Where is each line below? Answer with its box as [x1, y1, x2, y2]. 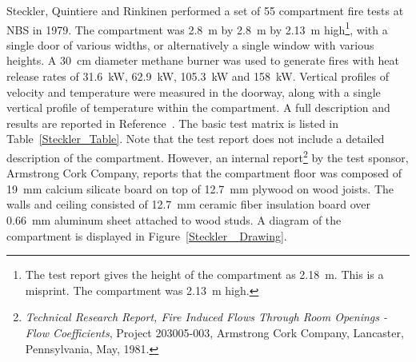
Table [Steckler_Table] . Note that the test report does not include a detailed [6, 130, 385, 147]
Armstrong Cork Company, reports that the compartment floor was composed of [6, 165, 402, 181]
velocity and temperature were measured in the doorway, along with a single [6, 83, 381, 100]
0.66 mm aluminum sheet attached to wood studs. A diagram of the [6, 212, 342, 229]
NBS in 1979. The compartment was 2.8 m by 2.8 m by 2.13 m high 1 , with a [6, 18, 388, 38]
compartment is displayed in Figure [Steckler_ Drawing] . [6, 227, 287, 244]
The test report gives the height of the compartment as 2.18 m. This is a [25, 266, 384, 283]
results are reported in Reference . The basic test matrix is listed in [6, 114, 339, 131]
